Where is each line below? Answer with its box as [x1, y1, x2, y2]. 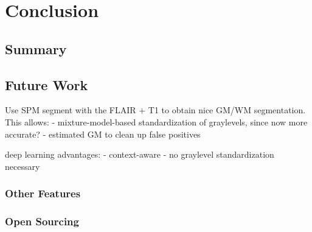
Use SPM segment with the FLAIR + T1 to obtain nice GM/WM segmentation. [5, 104, 306, 116]
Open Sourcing [5, 214, 79, 229]
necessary [5, 160, 40, 172]
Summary [5, 39, 67, 58]
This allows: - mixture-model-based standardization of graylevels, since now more [5, 115, 308, 128]
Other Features [5, 186, 81, 201]
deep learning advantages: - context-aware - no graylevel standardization [5, 148, 274, 161]
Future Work [5, 75, 88, 94]
